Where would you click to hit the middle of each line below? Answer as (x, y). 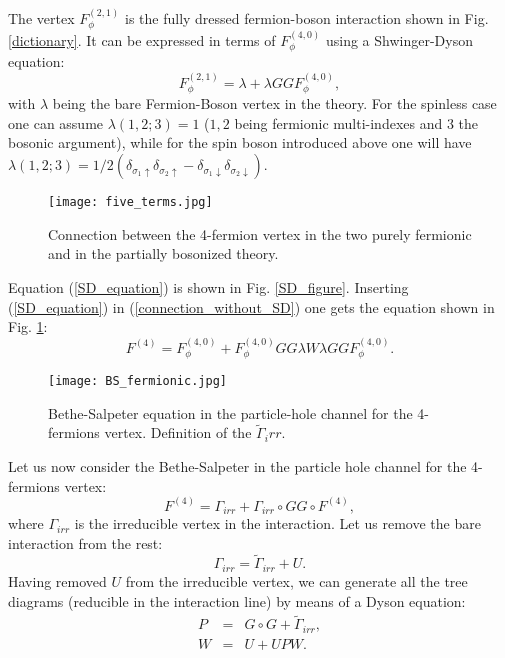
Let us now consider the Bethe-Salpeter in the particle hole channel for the (237, 466)
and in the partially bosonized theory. (163, 253)
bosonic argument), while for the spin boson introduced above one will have (240, 142)
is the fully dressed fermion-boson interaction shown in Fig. (306, 17)
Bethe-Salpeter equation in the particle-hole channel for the (230, 412)
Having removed (57, 580)
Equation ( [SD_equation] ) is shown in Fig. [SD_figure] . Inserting (208, 286)
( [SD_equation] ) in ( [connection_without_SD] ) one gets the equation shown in (251, 306)
